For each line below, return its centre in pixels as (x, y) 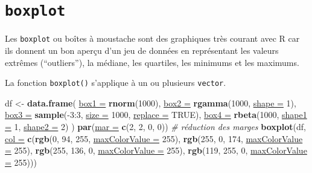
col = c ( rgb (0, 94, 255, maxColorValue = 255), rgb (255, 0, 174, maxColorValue (154, 138)
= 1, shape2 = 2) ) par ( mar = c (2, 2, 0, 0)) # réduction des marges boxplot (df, (155, 126)
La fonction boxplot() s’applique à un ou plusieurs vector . (116, 83)
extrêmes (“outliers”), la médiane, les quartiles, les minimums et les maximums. (152, 62)
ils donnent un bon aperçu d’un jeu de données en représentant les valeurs (142, 50)
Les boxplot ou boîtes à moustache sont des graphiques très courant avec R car (152, 38)
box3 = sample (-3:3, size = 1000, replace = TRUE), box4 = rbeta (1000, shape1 (156, 115)
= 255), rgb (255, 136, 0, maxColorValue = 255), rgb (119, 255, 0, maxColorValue (156, 150)
